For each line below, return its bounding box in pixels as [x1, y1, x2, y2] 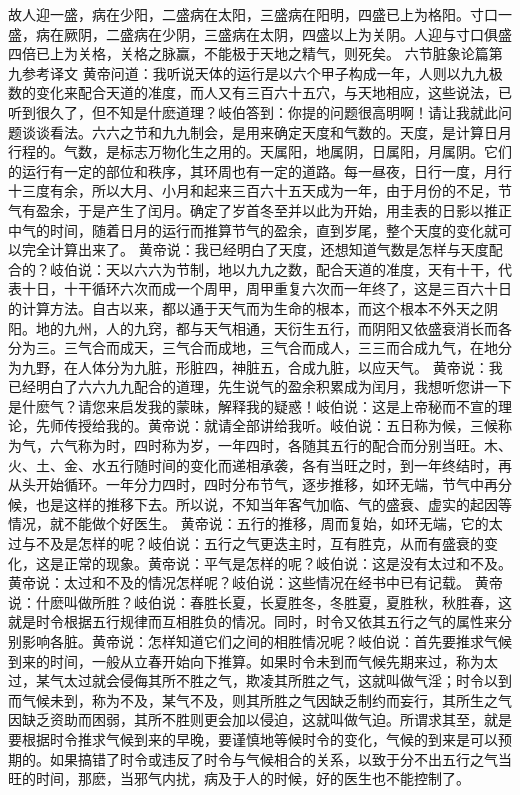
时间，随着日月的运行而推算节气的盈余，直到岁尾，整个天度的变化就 [49, 219, 498, 240]
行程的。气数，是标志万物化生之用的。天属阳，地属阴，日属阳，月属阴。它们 [8, 141, 512, 162]
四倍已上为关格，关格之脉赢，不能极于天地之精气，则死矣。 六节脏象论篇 [8, 43, 489, 64]
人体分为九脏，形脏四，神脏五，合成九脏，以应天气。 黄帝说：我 [77, 356, 503, 377]
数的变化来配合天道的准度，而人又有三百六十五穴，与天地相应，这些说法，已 [8, 82, 512, 103]
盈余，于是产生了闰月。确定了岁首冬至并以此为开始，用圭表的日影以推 [35, 199, 498, 220]
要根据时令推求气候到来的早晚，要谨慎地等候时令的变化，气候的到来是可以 [8, 728, 498, 749]
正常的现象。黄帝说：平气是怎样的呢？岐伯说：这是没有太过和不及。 [63, 552, 512, 573]
